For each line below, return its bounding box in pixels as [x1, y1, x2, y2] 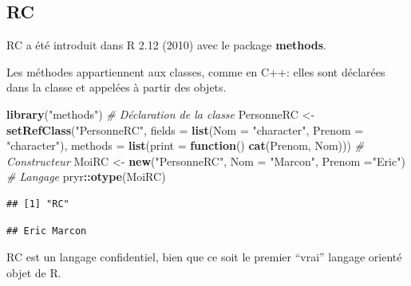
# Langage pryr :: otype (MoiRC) [6, 168, 166, 185]
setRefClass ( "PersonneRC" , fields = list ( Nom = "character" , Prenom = [6, 121, 364, 138]
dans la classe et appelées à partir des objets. [6, 79, 227, 96]
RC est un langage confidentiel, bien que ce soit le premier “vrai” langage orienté [6, 249, 402, 265]
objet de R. [6, 264, 61, 280]
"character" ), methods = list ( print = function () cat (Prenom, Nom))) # [6, 137, 365, 154]
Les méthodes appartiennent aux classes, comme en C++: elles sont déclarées [6, 63, 385, 80]
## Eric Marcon [6, 225, 87, 237]
